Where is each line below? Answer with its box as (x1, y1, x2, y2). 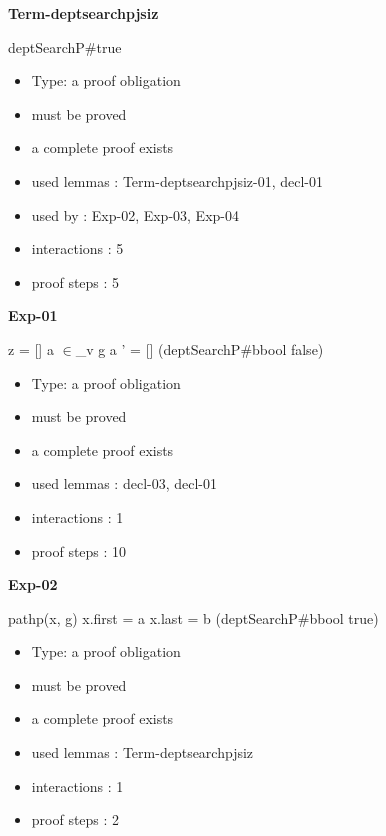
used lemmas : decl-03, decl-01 (31, 473, 218, 494)
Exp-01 (8, 305, 58, 326)
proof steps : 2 (31, 809, 120, 830)
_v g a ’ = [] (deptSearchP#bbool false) (75, 338, 324, 359)
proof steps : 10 (31, 540, 127, 561)
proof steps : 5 (31, 271, 120, 292)
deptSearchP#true (8, 36, 122, 57)
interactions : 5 (31, 238, 124, 259)
